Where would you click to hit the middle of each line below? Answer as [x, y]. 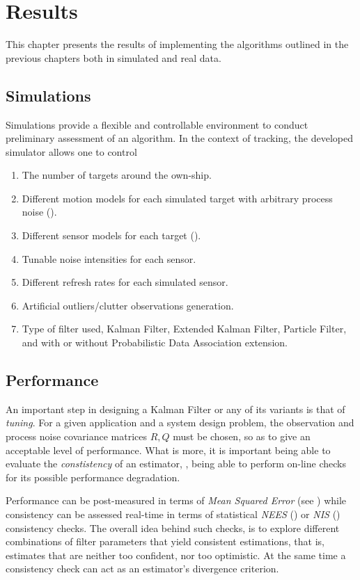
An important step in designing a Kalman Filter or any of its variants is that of [175, 409]
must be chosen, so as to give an [242, 436]
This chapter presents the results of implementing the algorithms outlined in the [177, 44]
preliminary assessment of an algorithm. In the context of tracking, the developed [180, 138]
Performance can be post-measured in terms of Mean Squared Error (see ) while [176, 500]
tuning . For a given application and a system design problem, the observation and [180, 422]
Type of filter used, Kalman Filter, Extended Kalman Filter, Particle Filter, [184, 329]
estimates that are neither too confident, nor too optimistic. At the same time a [176, 555]
